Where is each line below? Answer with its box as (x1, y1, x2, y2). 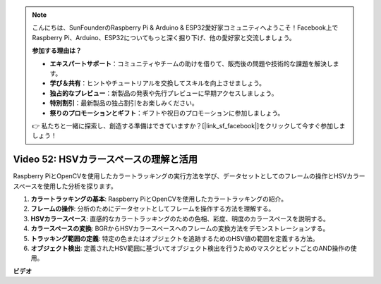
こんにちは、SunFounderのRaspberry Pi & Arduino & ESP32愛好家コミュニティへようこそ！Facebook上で (32, 23, 339, 32)
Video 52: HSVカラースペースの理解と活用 (13, 154, 198, 166)
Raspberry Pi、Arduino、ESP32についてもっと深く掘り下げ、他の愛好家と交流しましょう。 (32, 33, 296, 42)
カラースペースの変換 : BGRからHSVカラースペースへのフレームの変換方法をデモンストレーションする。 (30, 224, 329, 233)
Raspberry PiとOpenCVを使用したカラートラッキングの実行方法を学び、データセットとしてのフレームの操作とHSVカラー (13, 172, 365, 180)
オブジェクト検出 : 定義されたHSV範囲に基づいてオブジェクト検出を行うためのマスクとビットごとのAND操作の (30, 244, 351, 252)
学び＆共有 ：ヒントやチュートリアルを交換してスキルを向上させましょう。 (49, 79, 266, 87)
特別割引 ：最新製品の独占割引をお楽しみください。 (49, 99, 198, 107)
